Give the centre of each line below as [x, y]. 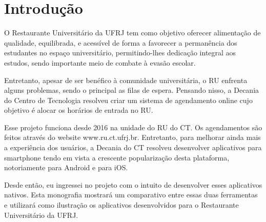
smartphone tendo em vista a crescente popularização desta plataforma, [117, 157]
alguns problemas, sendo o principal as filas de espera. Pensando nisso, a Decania [132, 90]
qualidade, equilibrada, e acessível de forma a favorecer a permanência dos [121, 42]
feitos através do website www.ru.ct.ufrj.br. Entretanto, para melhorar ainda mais [132, 137]
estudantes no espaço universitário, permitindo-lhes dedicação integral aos [120, 53]
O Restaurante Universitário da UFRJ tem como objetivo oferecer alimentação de [132, 33]
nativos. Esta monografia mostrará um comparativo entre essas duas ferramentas [131, 195]
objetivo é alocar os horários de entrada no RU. [79, 110]
